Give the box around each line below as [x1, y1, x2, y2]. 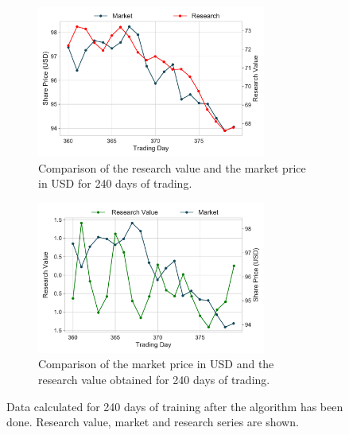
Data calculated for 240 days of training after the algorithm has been [6, 398, 343, 414]
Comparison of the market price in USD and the [38, 355, 274, 372]
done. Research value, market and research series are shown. [6, 414, 299, 430]
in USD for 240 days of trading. [38, 175, 192, 192]
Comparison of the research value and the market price [38, 159, 306, 176]
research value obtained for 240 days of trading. [38, 371, 270, 387]
